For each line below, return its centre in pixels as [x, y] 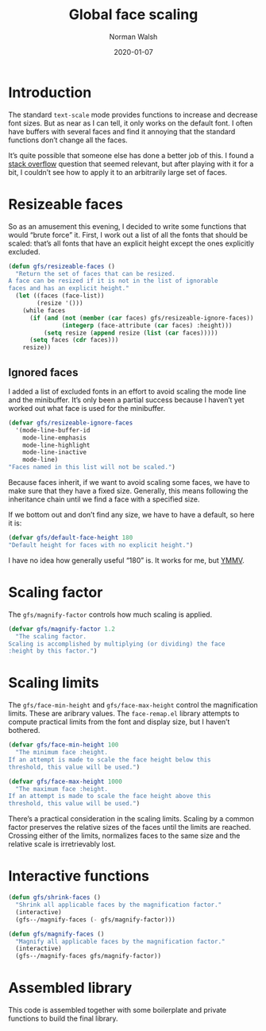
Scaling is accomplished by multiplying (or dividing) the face [117, 644]
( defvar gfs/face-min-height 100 [64, 745]
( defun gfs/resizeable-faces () [62, 266]
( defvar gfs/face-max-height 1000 [66, 781]
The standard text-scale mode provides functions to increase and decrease [133, 114]
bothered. [24, 731]
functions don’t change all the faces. [68, 140]
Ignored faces [43, 372]
